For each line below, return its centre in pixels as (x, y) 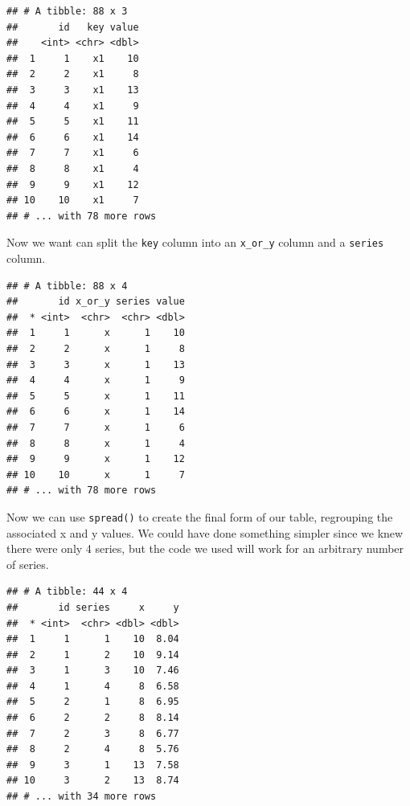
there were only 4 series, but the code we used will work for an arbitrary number (205, 548)
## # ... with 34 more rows (82, 797)
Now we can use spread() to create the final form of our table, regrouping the (200, 516)
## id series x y (93, 607)
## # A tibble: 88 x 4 (67, 286)
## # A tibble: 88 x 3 (67, 11)
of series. (28, 564)
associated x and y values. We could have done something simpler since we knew (205, 532)
